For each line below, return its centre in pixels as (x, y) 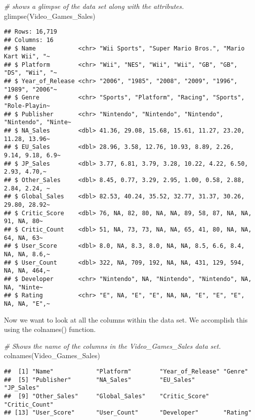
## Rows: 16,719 (31, 32)
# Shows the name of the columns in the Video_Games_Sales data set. (112, 346)
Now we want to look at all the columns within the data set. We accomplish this (126, 319)
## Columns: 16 (29, 40)
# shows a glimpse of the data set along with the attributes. (94, 6)
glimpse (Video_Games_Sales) (50, 16)
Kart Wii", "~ (27, 57)
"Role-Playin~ (27, 106)
